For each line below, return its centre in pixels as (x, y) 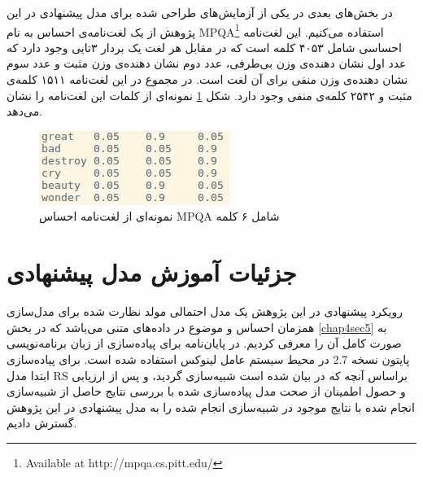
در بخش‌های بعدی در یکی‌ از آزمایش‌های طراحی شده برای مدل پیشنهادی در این (200, 12)
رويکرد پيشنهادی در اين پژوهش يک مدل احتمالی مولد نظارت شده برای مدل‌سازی (205, 311)
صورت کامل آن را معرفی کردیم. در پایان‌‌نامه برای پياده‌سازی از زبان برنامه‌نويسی (204, 343)
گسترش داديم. (42, 423)
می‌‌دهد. (25, 111)
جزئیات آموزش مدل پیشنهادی (152, 272)
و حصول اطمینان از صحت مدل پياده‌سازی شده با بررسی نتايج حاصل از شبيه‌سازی (206, 391)
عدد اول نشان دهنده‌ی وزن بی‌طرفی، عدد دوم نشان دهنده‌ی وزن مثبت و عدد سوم (207, 63)
